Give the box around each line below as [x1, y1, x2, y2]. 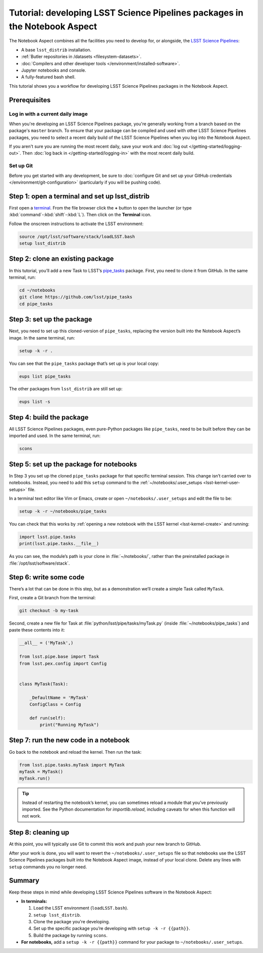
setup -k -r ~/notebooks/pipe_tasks [19, 509, 107, 514]
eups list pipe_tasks [19, 373, 71, 379]
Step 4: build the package [9, 413, 89, 421]
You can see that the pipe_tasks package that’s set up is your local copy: [9, 361, 159, 366]
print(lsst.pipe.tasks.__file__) [19, 541, 99, 547]
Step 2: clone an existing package [9, 255, 114, 263]
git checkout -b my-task [19, 608, 79, 613]
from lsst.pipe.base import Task [19, 654, 99, 660]
